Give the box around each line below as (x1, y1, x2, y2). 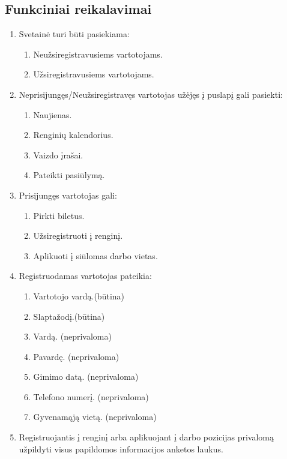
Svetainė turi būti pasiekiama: (19, 28, 130, 40)
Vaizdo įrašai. (33, 148, 83, 161)
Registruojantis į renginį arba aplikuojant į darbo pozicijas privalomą (19, 431, 274, 443)
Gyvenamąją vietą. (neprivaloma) (33, 410, 157, 423)
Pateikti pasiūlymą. (33, 169, 105, 181)
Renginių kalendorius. (33, 128, 113, 141)
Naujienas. (33, 108, 72, 121)
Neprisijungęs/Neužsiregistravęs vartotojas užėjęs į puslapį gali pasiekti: (19, 88, 283, 100)
